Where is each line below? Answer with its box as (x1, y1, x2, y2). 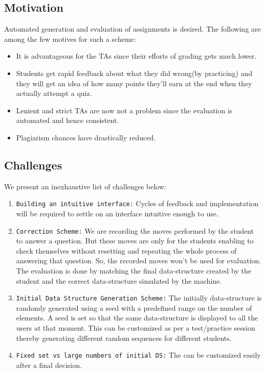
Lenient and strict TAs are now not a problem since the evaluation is (16, 105, 233, 115)
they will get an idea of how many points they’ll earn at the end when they (16, 78, 252, 88)
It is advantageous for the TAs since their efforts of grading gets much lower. (16, 51, 257, 61)
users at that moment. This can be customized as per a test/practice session (16, 323, 255, 333)
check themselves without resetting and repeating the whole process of (16, 245, 237, 256)
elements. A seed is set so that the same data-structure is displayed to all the (16, 312, 258, 323)
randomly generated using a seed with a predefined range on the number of (16, 302, 252, 313)
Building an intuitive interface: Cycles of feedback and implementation (16, 198, 259, 209)
